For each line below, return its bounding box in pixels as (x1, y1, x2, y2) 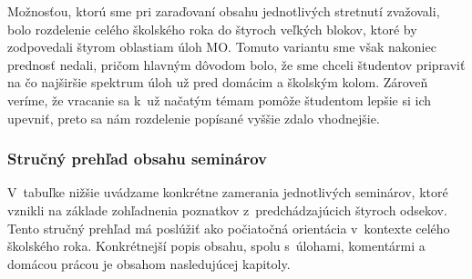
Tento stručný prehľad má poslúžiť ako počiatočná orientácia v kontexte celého (7, 218, 450, 237)
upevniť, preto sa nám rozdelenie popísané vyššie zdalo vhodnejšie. (7, 108, 380, 127)
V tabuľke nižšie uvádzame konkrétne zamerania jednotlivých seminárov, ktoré (7, 183, 448, 202)
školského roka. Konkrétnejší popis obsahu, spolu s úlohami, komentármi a (7, 236, 426, 255)
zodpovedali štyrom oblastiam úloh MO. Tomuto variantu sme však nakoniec (7, 37, 436, 56)
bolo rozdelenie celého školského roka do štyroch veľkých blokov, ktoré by (7, 19, 417, 38)
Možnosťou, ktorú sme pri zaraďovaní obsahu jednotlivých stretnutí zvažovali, (7, 2, 440, 20)
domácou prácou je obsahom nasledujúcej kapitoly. (7, 254, 291, 273)
